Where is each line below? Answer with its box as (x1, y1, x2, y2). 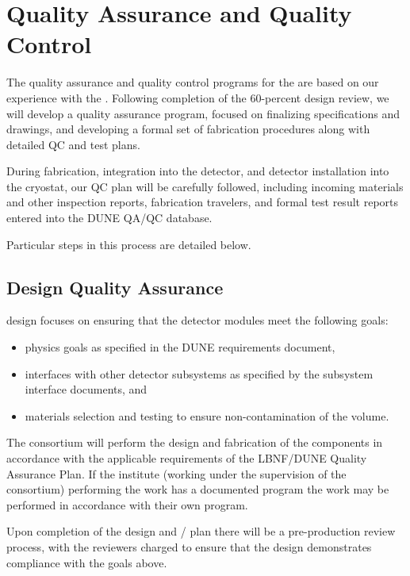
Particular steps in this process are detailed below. (6, 236, 251, 252)
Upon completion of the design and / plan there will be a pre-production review (6, 523, 396, 540)
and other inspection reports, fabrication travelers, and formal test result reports (6, 194, 399, 210)
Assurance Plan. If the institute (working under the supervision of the (6, 465, 347, 482)
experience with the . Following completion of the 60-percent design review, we (6, 89, 389, 106)
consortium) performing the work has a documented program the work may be (6, 481, 389, 497)
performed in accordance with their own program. (6, 496, 248, 513)
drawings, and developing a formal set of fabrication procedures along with (6, 121, 370, 137)
